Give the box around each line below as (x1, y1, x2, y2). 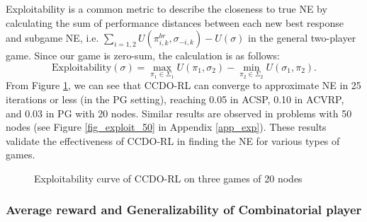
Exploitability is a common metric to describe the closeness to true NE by (6, 1, 327, 16)
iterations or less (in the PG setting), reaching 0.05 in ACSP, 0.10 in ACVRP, (6, 92, 344, 106)
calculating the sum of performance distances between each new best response (6, 15, 344, 30)
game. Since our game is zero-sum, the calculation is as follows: (6, 48, 280, 63)
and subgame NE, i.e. (6, 30, 99, 45)
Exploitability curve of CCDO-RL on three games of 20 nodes (34, 170, 303, 185)
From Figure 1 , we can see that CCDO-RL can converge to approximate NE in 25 (6, 78, 361, 93)
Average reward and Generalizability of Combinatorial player (6, 201, 362, 218)
